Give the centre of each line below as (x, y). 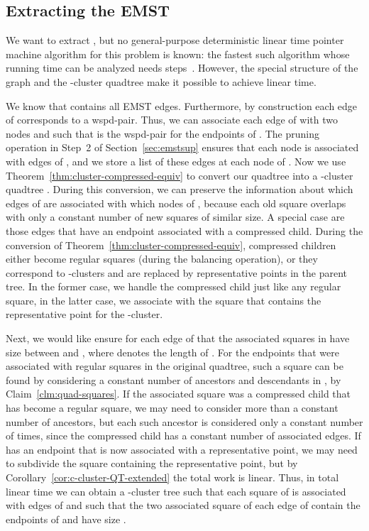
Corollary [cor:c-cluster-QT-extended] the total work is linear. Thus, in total (172, 477)
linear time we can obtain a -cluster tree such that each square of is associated (176, 491)
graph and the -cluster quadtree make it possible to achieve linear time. (161, 81)
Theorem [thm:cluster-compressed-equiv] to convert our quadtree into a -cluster (180, 175)
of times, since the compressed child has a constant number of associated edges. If (183, 436)
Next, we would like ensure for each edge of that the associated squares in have (178, 338)
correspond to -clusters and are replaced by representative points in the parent (176, 272)
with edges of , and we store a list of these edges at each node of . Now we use (176, 161)
